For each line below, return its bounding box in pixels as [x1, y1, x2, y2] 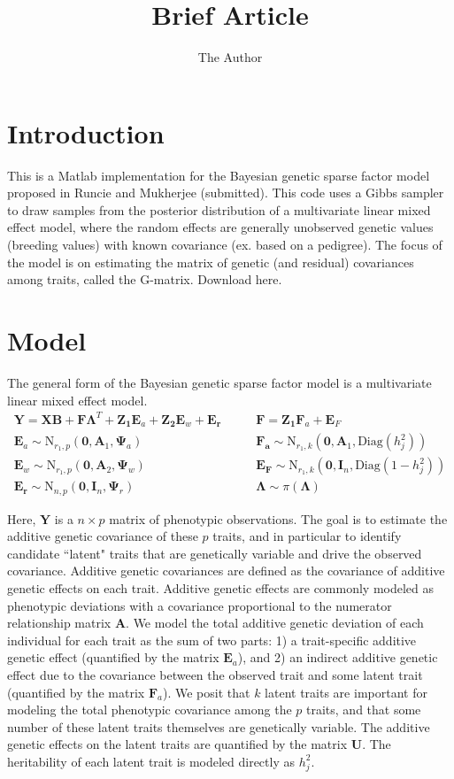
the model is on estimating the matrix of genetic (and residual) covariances [7, 252, 414, 271]
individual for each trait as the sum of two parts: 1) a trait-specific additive [7, 630, 417, 649]
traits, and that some [306, 700, 421, 719]
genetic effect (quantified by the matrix [7, 648, 219, 667]
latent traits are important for [265, 683, 427, 701]
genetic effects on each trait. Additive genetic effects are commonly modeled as [7, 579, 435, 598]
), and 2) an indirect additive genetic [237, 648, 438, 667]
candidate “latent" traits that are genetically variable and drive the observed [7, 544, 422, 562]
